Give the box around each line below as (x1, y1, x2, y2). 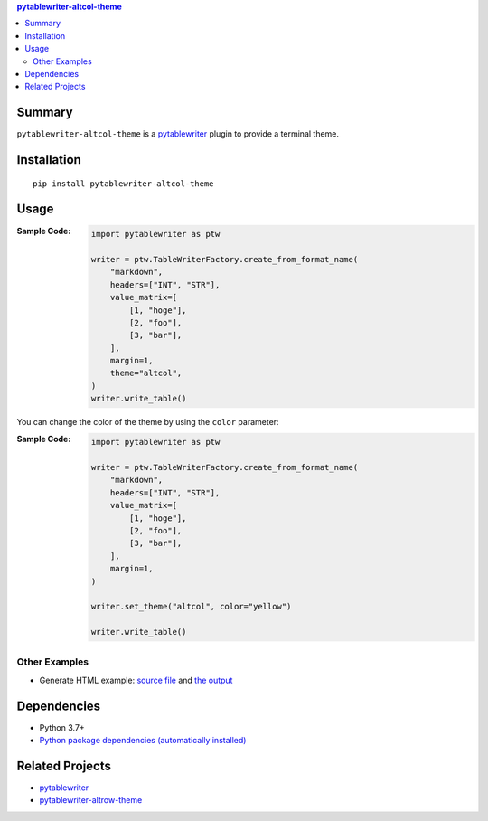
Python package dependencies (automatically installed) (39, 735, 247, 746)
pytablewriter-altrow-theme (39, 795, 143, 806)
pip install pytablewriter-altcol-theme (33, 178, 214, 189)
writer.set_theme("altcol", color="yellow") (90, 601, 292, 612)
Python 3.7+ (39, 722, 85, 732)
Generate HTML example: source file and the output (39, 675, 233, 685)
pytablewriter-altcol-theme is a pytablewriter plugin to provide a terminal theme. (16, 128, 339, 139)
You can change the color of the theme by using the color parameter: (16, 417, 279, 428)
